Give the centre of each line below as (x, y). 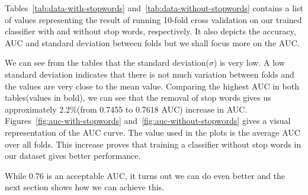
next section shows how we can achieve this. (84, 187)
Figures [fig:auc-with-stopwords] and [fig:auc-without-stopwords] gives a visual (148, 121)
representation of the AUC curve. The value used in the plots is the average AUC (153, 132)
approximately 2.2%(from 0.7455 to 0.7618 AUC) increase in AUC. (126, 109)
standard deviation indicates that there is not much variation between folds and (150, 74)
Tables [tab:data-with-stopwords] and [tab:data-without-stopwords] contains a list (154, 8)
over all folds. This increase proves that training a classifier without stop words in (153, 144)
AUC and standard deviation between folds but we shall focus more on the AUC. (152, 42)
